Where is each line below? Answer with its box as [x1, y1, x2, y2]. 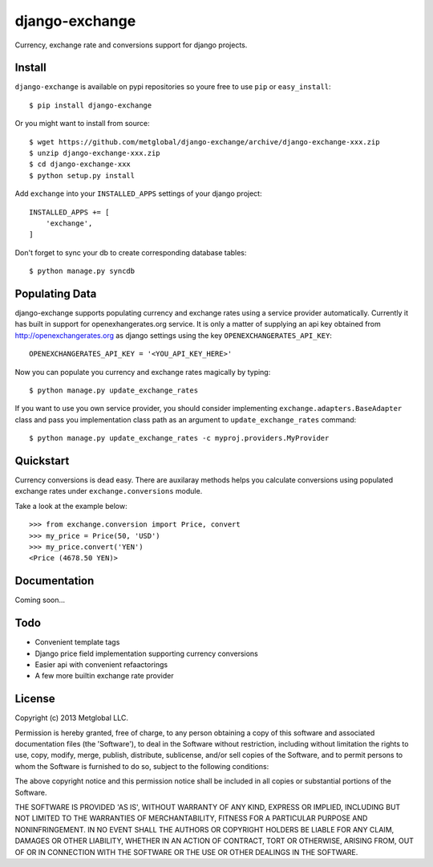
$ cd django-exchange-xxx [29, 160, 132, 169]
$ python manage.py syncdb [29, 267, 136, 276]
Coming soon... [14, 595, 66, 605]
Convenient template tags [34, 637, 120, 647]
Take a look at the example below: [14, 501, 127, 511]
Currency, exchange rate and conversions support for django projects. [14, 40, 248, 50]
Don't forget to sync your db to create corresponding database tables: [14, 247, 247, 257]
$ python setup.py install [29, 171, 136, 180]
